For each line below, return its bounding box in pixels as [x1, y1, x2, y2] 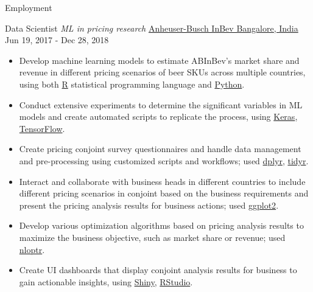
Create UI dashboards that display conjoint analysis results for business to [19, 263, 297, 276]
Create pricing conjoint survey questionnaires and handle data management [19, 142, 301, 155]
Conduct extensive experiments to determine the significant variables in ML [19, 98, 303, 111]
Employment [5, 1, 52, 13]
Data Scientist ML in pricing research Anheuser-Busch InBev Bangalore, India [5, 21, 298, 34]
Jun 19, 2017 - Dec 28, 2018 [5, 33, 109, 46]
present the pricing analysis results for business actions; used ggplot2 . [19, 198, 279, 211]
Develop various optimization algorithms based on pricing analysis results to [19, 219, 304, 232]
